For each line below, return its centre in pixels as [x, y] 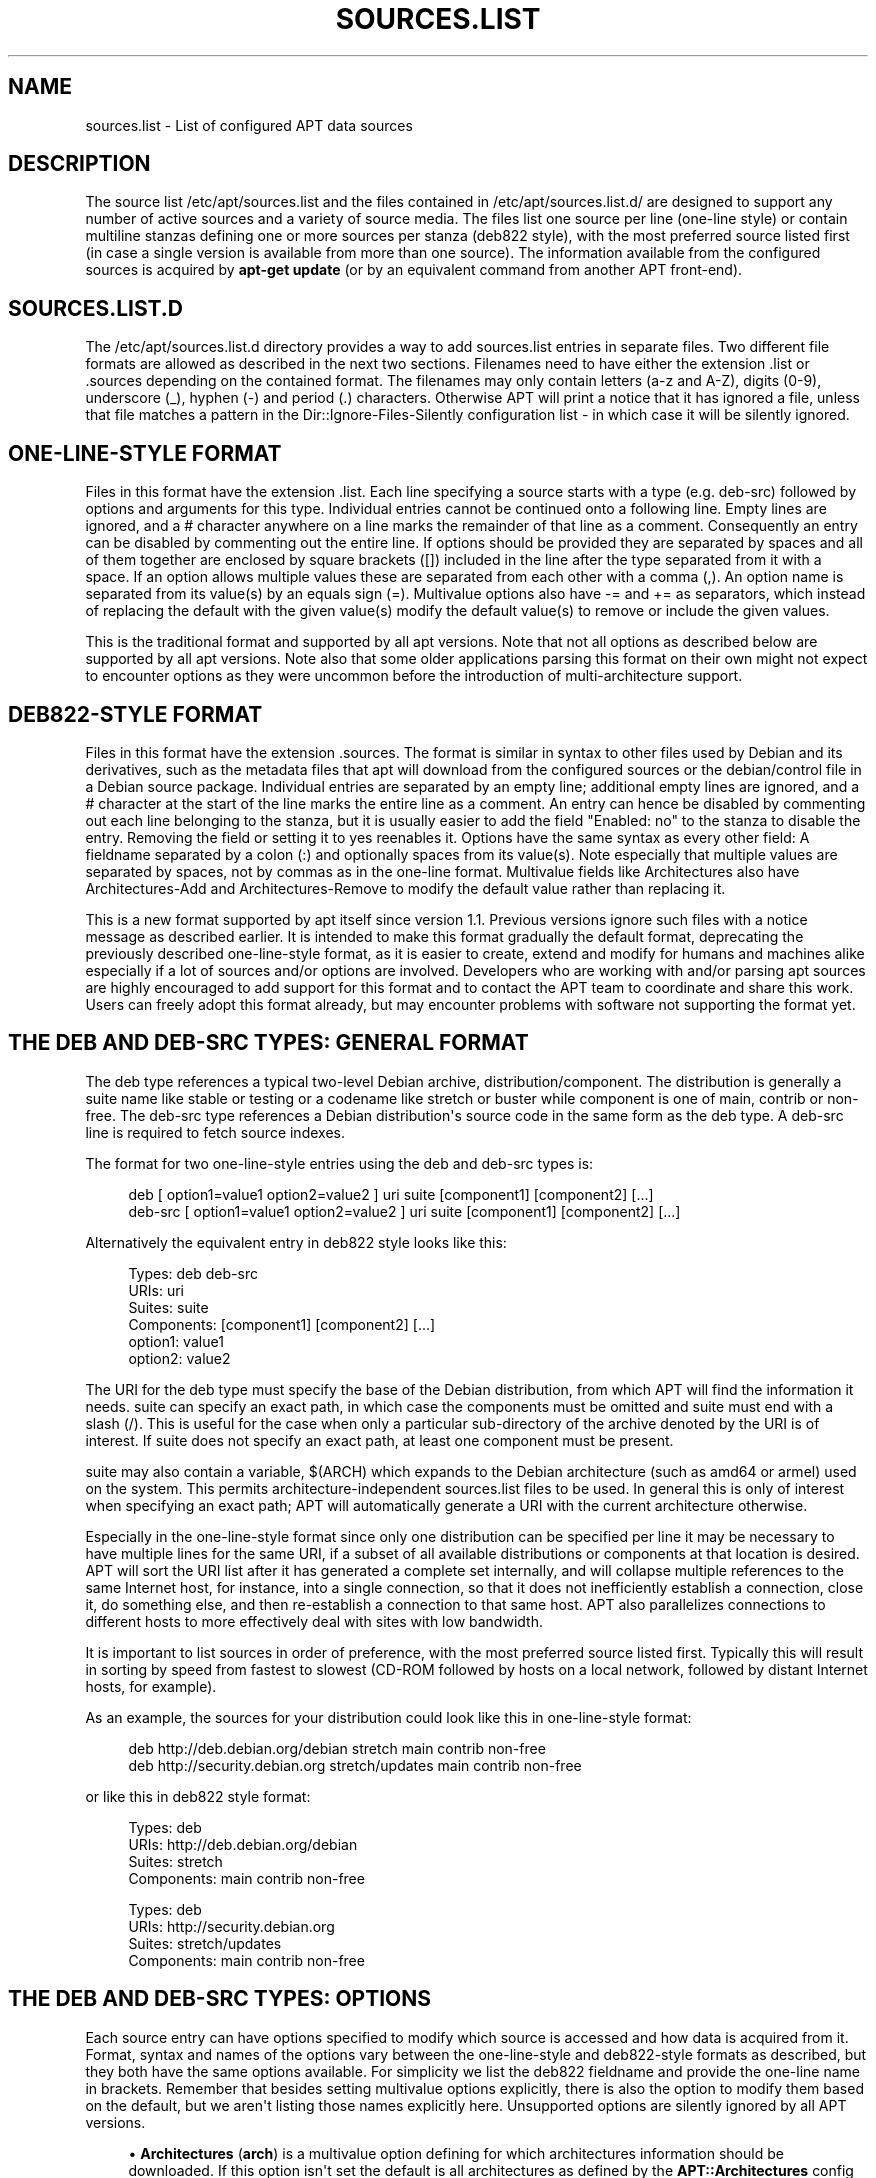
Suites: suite [168, 1307]
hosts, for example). [151, 1686]
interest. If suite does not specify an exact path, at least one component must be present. [379, 1440]
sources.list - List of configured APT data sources [249, 125]
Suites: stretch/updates [205, 1943]
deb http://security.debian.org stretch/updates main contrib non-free [355, 1765]
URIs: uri [156, 1290]
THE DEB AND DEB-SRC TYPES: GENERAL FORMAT [268, 1043]
